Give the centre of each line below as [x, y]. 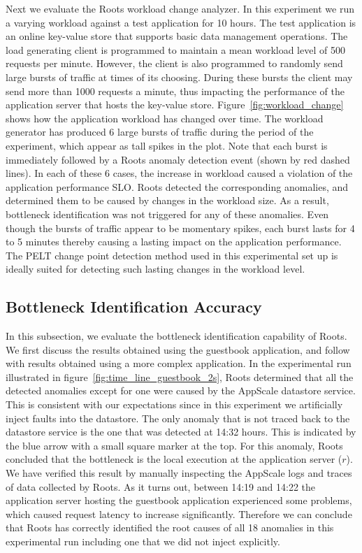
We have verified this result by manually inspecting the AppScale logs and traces [179, 473]
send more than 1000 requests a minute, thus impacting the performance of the [175, 91]
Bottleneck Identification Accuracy [134, 307]
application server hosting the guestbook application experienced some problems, [179, 500]
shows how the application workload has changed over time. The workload [165, 118]
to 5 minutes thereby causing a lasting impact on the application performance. [174, 242]
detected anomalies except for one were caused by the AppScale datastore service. [181, 390]
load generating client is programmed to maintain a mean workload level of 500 [175, 49]
